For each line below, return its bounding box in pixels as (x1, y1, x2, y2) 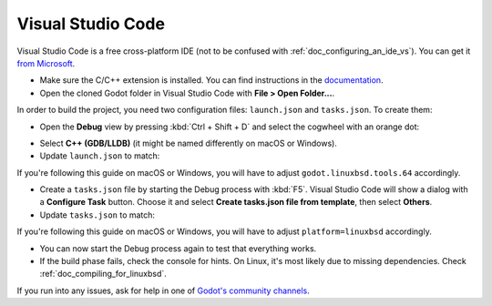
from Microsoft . (16, 57, 76, 68)
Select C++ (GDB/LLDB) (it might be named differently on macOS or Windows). (39, 138, 337, 148)
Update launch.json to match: (39, 150, 160, 161)
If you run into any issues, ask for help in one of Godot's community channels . (16, 285, 310, 296)
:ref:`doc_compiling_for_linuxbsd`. (39, 269, 168, 280)
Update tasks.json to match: (39, 209, 155, 220)
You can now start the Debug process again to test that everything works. (39, 242, 317, 254)
